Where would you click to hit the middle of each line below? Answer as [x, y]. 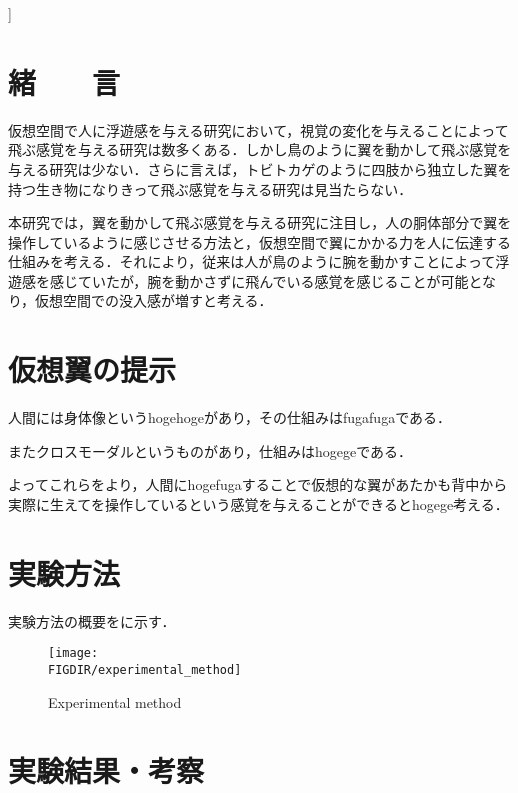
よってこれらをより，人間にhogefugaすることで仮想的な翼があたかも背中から [258, 484]
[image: [73, 653]
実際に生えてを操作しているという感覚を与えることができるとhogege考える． [258, 503]
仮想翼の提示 [92, 369]
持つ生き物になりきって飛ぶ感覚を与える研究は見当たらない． [210, 188]
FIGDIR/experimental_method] [145, 669]
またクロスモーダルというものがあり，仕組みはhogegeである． [210, 450]
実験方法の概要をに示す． [92, 620]
